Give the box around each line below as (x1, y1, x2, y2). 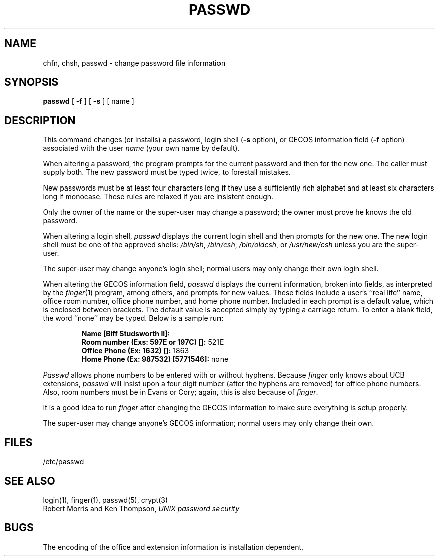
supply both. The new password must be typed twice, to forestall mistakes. (43, 168, 291, 177)
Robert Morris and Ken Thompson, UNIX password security (43, 504, 240, 513)
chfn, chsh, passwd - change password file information (43, 58, 226, 67)
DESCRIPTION (4, 114, 76, 127)
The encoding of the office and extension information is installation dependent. (43, 542, 304, 551)
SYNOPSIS (4, 76, 59, 89)
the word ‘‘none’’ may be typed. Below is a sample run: (43, 314, 224, 323)
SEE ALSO (4, 474, 55, 487)
